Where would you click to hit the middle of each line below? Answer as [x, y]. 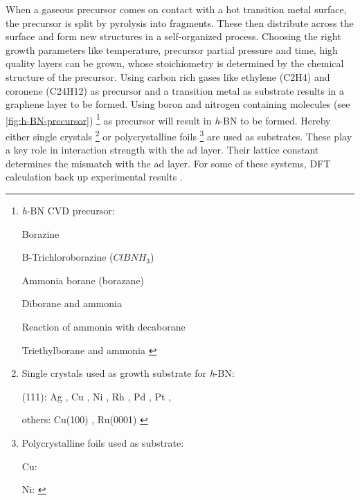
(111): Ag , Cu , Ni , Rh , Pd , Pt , [97, 396]
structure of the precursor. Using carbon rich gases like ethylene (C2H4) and [168, 76]
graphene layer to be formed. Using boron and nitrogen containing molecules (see [178, 104]
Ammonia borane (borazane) [83, 280]
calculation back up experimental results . [94, 177]
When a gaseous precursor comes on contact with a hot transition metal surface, [176, 9]
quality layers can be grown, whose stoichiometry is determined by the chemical [175, 63]
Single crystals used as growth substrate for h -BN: [128, 373]
